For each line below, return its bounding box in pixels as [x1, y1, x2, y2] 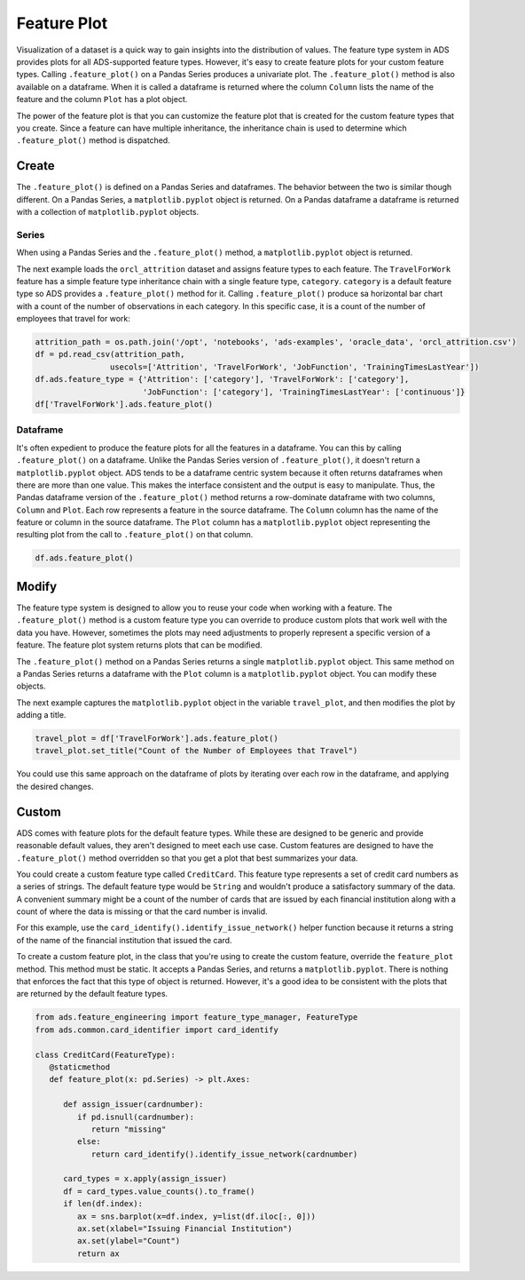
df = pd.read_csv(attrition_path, [35, 349, 185, 360]
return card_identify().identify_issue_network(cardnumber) [90, 1149, 358, 1159]
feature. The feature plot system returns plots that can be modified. [16, 640, 262, 650]
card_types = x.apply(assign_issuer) [63, 1173, 228, 1184]
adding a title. [16, 710, 67, 720]
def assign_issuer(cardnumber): [63, 1100, 204, 1109]
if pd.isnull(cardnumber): [76, 1111, 195, 1122]
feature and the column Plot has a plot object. [16, 94, 188, 105]
